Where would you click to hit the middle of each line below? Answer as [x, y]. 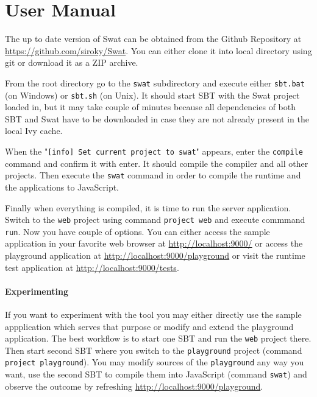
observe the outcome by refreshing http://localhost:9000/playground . [134, 386]
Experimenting [37, 291]
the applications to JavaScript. [62, 187]
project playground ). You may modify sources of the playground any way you [155, 362]
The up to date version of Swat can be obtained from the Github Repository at [153, 39]
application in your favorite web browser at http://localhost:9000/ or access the [154, 243]
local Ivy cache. [34, 131]
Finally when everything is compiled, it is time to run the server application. [148, 207]
